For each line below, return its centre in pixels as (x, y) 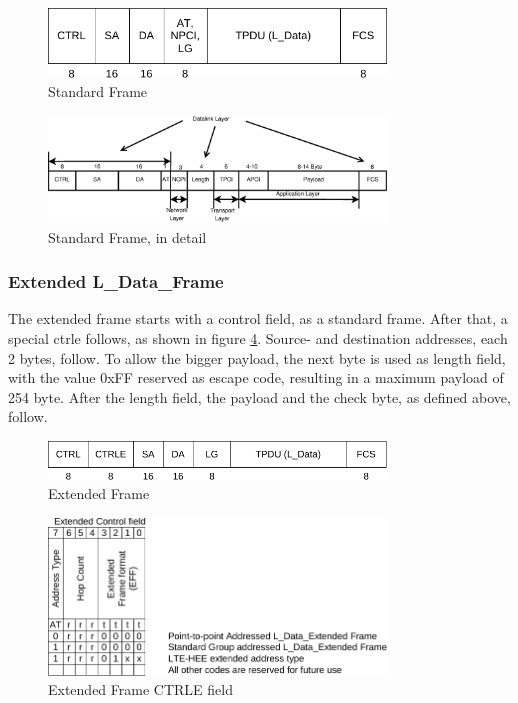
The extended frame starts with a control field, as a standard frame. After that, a (258, 318)
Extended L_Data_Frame (116, 281)
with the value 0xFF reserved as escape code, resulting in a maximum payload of (256, 377)
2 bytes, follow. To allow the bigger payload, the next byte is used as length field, (257, 357)
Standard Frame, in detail (127, 236)
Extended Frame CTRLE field (140, 689)
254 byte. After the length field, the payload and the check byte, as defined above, (259, 396)
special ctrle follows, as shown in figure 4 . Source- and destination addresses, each (258, 338)
